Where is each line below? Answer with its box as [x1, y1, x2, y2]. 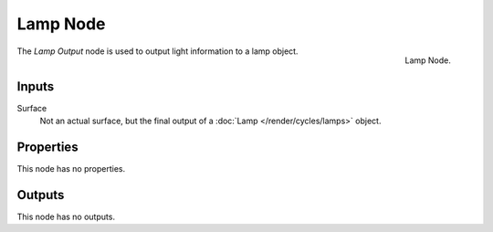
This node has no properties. [16, 163, 126, 174]
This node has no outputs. [16, 211, 116, 222]
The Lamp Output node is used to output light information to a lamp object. [16, 46, 299, 57]
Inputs [16, 79, 55, 94]
